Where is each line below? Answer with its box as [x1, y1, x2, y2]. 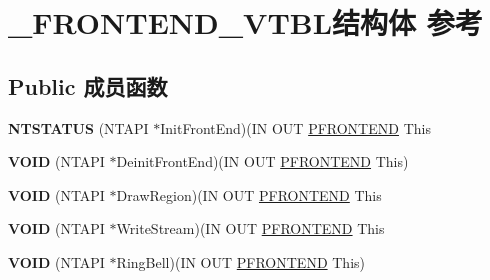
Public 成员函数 [8, 70, 168, 101]
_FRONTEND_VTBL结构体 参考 [8, 2, 483, 43]
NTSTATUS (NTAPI [8, 117, 149, 138]
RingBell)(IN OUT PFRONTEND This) [116, 251, 366, 272]
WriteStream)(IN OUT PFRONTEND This [116, 218, 385, 239]
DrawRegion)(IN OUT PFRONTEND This [116, 184, 382, 205]
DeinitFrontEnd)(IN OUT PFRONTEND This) [116, 151, 409, 172]
